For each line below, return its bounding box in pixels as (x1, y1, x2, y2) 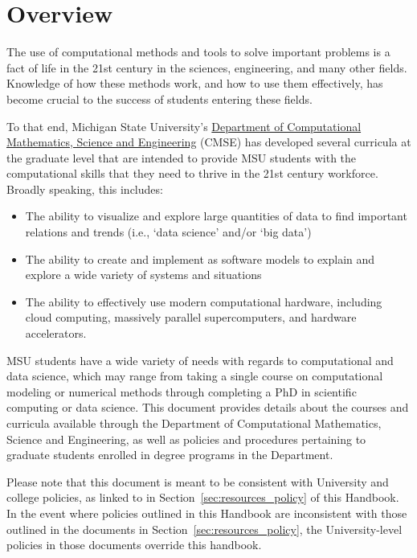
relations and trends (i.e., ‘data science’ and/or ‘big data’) (25, 224, 312, 240)
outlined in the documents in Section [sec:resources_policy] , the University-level (6, 520, 403, 537)
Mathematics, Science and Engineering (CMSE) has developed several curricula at (6, 133, 411, 150)
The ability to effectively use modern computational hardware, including (25, 293, 382, 310)
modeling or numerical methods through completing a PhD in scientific (6, 383, 357, 400)
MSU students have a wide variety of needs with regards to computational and (6, 351, 394, 368)
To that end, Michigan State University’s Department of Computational (6, 117, 362, 134)
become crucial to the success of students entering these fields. (6, 90, 313, 107)
